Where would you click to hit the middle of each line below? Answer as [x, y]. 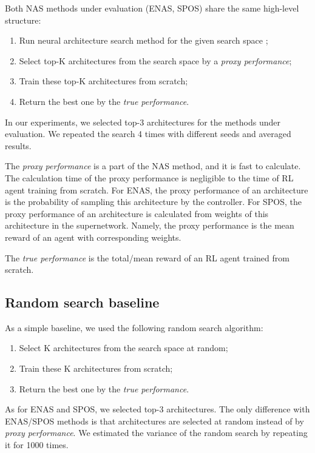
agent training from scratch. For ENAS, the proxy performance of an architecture [157, 190]
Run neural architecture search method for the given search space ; [144, 40]
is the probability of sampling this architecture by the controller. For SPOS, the [153, 202]
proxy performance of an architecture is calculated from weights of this [137, 213]
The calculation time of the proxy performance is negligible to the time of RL [149, 177]
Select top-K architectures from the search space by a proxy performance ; [155, 60]
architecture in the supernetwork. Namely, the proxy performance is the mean [150, 225]
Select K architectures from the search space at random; [124, 348]
